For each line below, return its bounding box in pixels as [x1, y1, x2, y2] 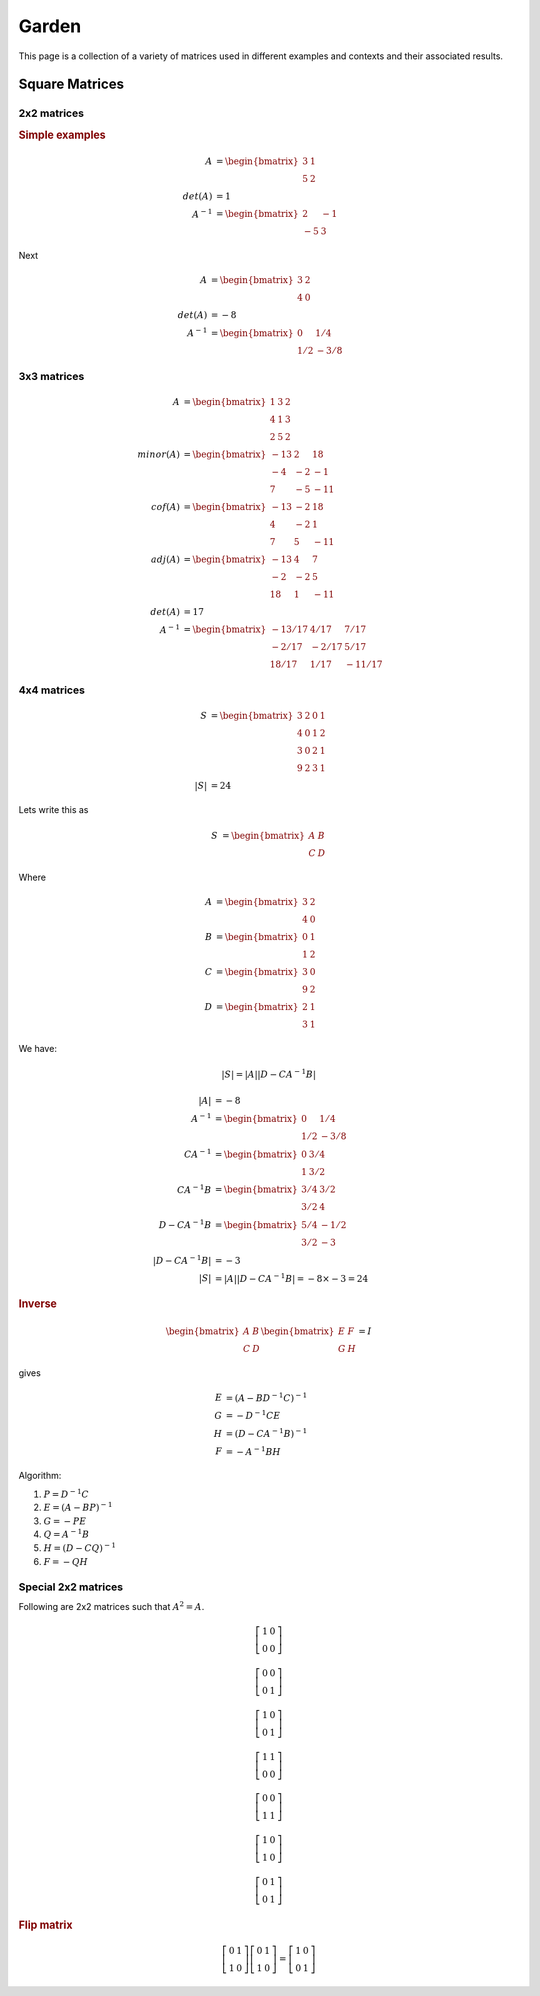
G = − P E [43, 1515, 87, 1527]
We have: [18, 1042, 57, 1054]
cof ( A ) [151, 501, 180, 512]
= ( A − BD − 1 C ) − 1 [225, 1390, 308, 1404]
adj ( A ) [150, 553, 180, 565]
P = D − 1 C [43, 1486, 90, 1500]
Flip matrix [18, 1918, 73, 1932]
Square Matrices [18, 76, 125, 93]
